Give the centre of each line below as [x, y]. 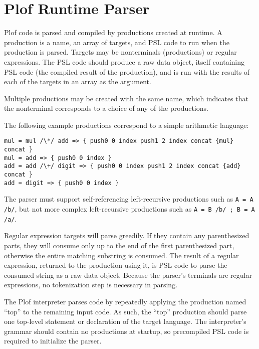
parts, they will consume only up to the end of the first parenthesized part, [119, 245]
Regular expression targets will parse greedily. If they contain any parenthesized [127, 235]
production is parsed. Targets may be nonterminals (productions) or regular [120, 52]
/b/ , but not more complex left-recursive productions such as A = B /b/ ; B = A [129, 209]
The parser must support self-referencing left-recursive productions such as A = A [129, 199]
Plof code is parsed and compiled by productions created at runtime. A [113, 32]
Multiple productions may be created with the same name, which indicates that [126, 98]
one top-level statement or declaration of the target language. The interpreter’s [125, 321]
